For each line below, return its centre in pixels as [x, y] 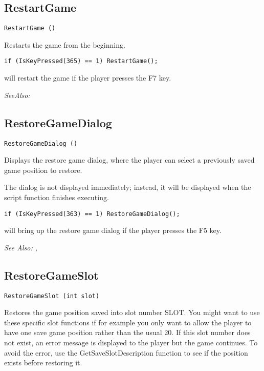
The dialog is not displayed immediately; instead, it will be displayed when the [128, 187]
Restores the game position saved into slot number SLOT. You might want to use [132, 312]
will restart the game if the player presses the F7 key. [88, 78]
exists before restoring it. [43, 363]
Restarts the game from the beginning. [65, 44]
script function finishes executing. [57, 197]
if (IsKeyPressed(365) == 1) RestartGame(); [81, 61]
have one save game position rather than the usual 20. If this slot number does [127, 332]
